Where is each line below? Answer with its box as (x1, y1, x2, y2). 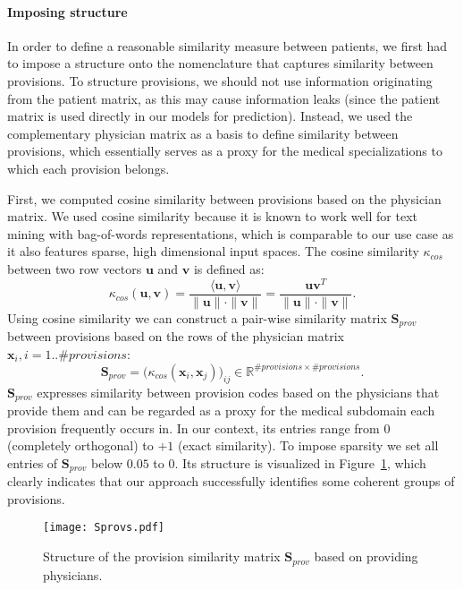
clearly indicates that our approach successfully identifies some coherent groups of (7, 472, 455, 491)
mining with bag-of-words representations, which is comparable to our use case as (7, 224, 454, 243)
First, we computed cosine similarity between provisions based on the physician (7, 189, 442, 208)
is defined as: (193, 259, 265, 278)
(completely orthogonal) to (7, 436, 154, 455)
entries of (7, 453, 58, 472)
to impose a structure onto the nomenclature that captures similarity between (7, 54, 434, 73)
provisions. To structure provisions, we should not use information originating (7, 71, 433, 90)
